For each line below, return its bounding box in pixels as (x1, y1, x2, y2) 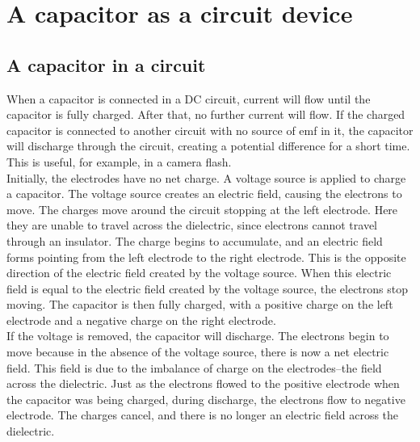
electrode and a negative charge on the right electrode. (6, 311, 276, 328)
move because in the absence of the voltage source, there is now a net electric (6, 343, 389, 360)
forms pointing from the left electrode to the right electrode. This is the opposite (6, 248, 406, 265)
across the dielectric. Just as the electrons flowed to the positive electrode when (6, 375, 400, 392)
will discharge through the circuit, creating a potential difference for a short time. (6, 137, 410, 154)
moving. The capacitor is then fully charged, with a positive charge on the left (6, 296, 393, 313)
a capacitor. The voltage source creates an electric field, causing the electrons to (6, 185, 402, 202)
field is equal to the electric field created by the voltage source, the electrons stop (6, 280, 409, 297)
